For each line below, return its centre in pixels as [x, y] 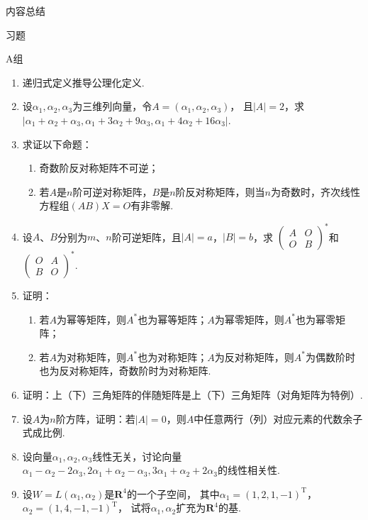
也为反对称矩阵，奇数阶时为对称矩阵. [125, 371]
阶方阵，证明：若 [95, 418]
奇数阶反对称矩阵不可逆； [99, 168]
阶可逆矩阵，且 [146, 237]
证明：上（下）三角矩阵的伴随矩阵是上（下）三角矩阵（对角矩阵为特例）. [193, 394]
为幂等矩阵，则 [92, 319]
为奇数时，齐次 [305, 191]
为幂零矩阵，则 [249, 319]
